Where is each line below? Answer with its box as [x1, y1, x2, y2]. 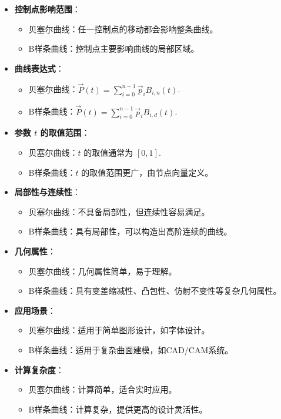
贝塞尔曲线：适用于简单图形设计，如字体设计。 [28, 324, 210, 336]
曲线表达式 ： [14, 62, 64, 74]
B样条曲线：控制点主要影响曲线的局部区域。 [28, 42, 199, 55]
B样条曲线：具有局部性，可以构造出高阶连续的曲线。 [28, 225, 232, 237]
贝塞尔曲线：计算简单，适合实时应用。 [28, 383, 177, 395]
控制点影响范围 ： [14, 3, 81, 15]
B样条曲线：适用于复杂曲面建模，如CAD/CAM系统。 [28, 343, 233, 356]
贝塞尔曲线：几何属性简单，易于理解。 [28, 264, 177, 277]
